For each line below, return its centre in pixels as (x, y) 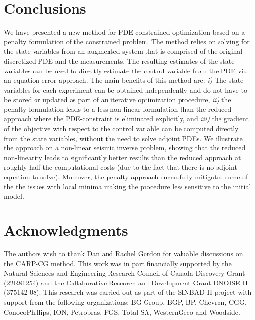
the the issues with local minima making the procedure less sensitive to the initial (127, 186)
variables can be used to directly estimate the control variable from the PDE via (126, 70)
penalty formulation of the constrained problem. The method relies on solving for (127, 41)
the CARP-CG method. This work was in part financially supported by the (118, 263)
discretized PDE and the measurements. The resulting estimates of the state (119, 60)
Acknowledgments (66, 230)
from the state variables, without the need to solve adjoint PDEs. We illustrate (123, 138)
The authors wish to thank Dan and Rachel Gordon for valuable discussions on (124, 253)
